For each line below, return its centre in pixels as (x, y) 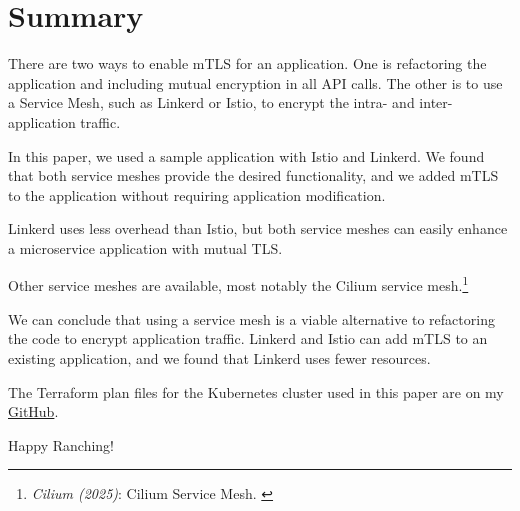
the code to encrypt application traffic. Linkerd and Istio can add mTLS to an (248, 338)
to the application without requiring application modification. (197, 194)
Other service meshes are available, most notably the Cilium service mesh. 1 (238, 284)
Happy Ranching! (61, 444)
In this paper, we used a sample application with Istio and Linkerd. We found (246, 155)
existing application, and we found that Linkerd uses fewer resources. (219, 357)
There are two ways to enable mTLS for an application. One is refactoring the (247, 63)
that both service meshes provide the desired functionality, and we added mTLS (253, 175)
